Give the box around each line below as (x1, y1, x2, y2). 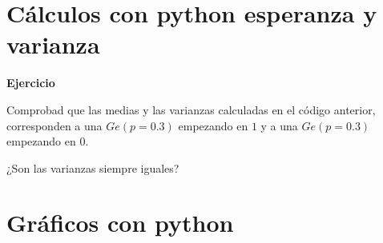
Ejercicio (6, 74, 55, 91)
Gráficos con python (6, 206, 234, 239)
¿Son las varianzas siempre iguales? (6, 159, 179, 176)
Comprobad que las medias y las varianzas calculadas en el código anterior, (6, 101, 376, 118)
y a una (260, 117, 298, 133)
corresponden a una (6, 117, 103, 133)
